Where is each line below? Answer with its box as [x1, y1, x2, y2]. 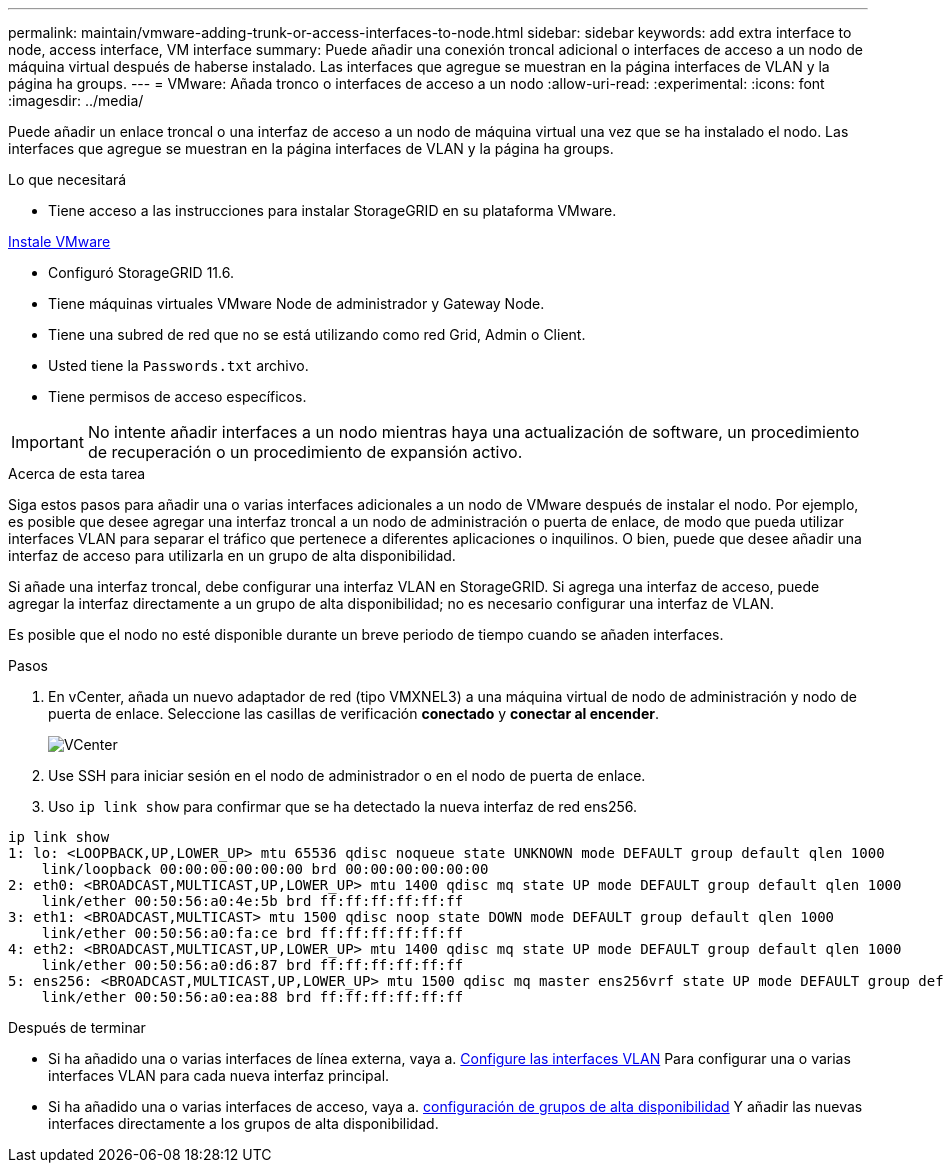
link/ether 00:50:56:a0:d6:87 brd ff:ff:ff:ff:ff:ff [41, 957, 464, 973]
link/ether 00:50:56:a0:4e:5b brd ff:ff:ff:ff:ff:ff [41, 893, 464, 909]
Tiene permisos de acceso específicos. [48, 388, 307, 405]
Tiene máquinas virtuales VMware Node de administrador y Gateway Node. [48, 295, 545, 312]
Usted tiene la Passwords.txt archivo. [48, 357, 309, 374]
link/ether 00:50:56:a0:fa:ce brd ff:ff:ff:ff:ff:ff [41, 925, 464, 941]
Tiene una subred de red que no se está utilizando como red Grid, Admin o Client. [48, 326, 586, 343]
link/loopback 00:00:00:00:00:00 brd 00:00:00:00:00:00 [41, 861, 489, 877]
